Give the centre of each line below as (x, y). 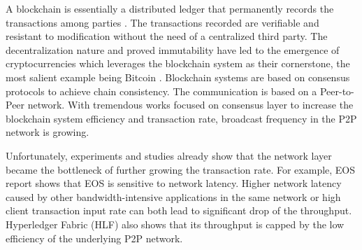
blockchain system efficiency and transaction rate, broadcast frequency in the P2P (181, 118)
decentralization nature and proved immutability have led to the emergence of (173, 49)
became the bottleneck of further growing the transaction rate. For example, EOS (181, 169)
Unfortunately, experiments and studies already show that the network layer (169, 155)
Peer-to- (337, 91)
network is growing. (48, 132)
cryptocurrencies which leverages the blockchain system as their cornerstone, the (178, 63)
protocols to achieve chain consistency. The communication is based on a (161, 91)
